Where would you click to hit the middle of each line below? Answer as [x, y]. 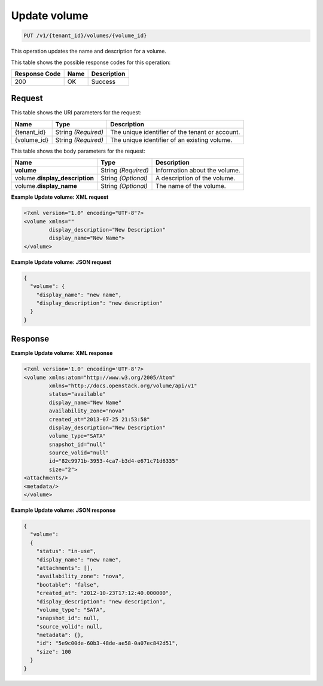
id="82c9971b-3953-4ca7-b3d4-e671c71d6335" [114, 461]
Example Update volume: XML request [60, 197]
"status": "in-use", [66, 551]
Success [103, 81]
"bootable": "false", [68, 585]
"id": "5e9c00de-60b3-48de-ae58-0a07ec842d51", [107, 643]
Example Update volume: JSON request [61, 262]
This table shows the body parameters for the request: [78, 151]
